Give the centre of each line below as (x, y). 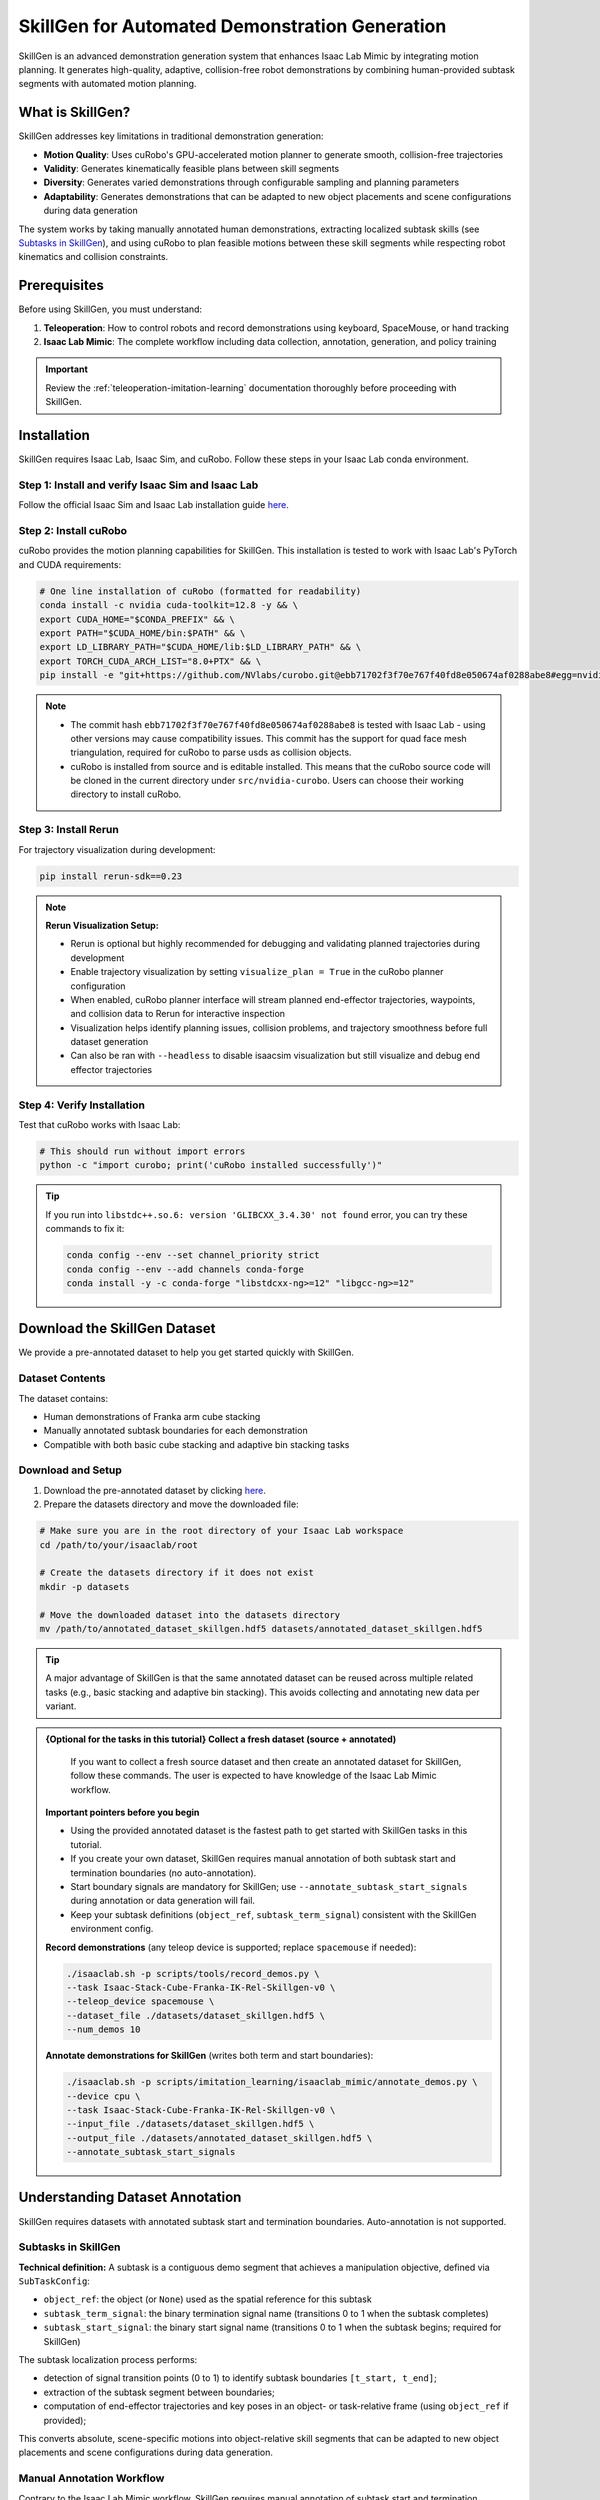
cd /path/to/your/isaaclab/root (119, 1544)
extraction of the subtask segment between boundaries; (159, 2392)
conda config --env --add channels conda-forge (185, 1269)
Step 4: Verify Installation (81, 1105)
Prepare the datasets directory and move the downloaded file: (171, 1504)
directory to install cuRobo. (126, 794)
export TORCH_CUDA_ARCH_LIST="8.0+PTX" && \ (150, 661)
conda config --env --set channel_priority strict (193, 1255)
